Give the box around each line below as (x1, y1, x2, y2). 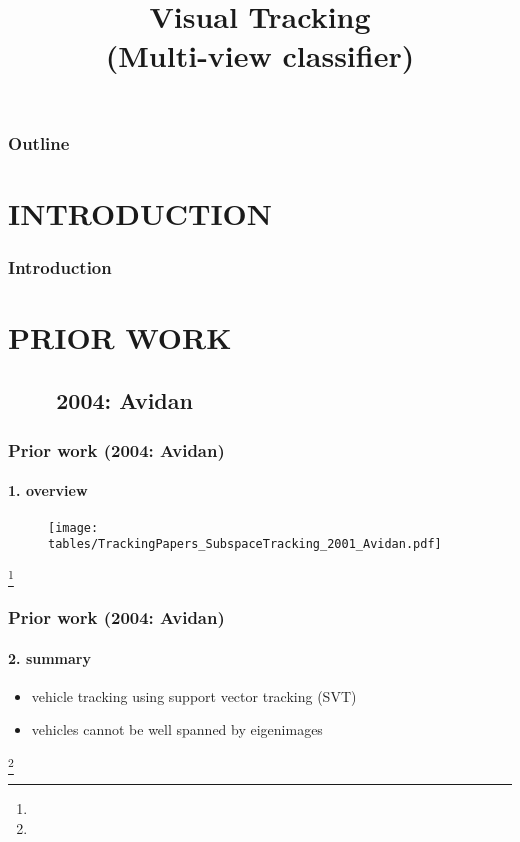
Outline (8, 130, 70, 155)
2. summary (8, 647, 91, 668)
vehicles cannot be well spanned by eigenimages (31, 719, 323, 740)
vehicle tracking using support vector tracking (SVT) (31, 685, 357, 706)
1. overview (8, 480, 88, 501)
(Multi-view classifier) (105, 35, 415, 76)
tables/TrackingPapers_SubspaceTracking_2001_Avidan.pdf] (48, 537, 442, 552)
